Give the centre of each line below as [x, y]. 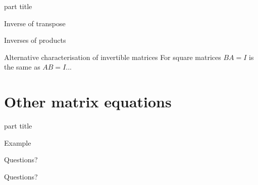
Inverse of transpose [35, 23]
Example [18, 142]
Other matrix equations [88, 102]
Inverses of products [35, 40]
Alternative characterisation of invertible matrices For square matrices [113, 57]
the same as [22, 67]
